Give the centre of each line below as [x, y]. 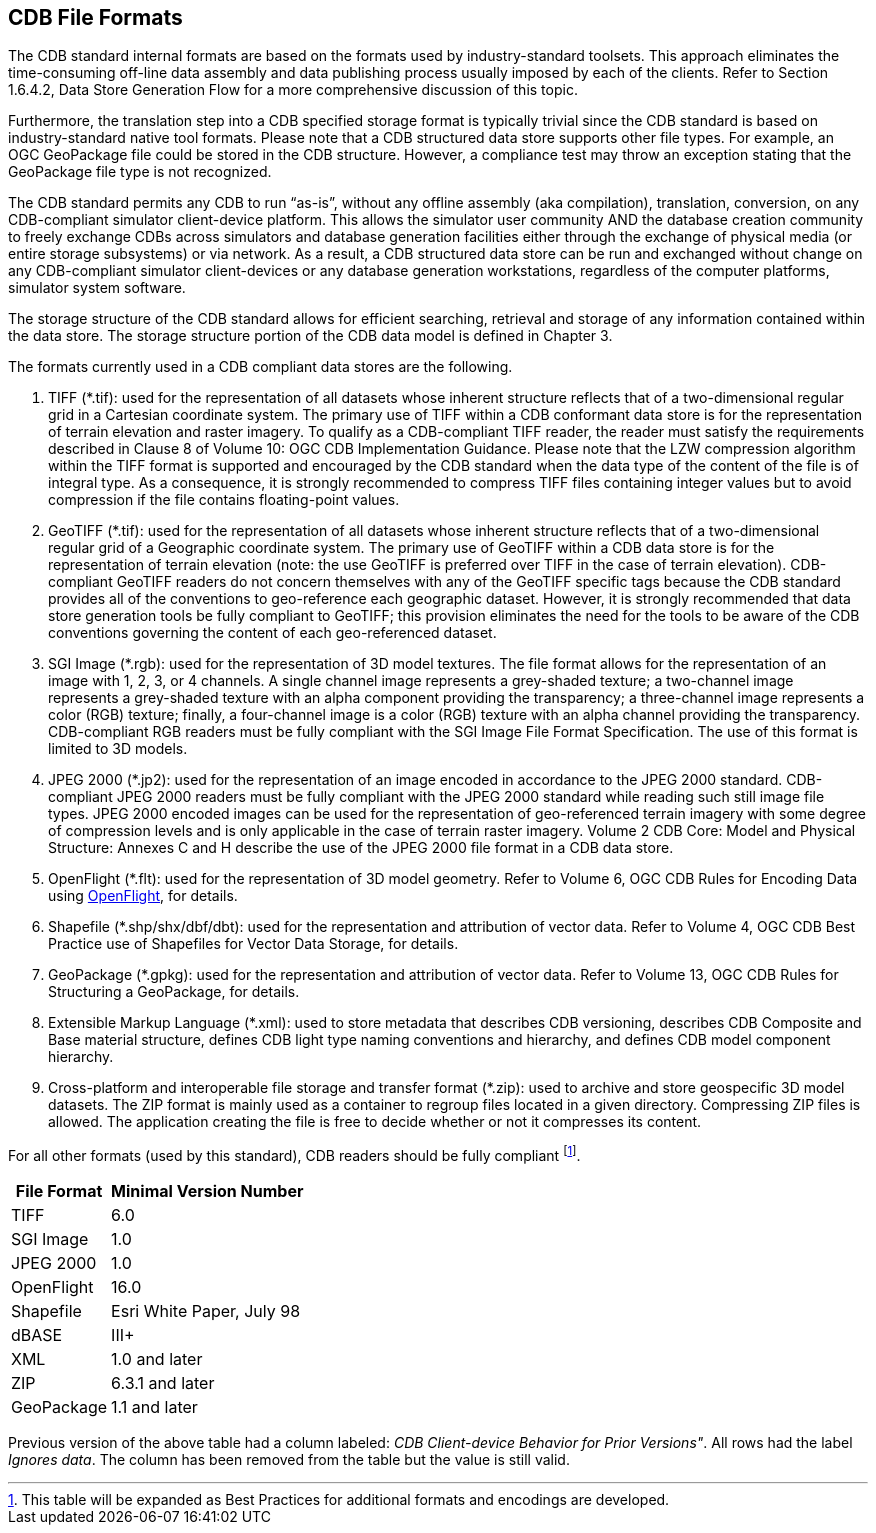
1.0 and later [157, 1359]
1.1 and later [154, 1407]
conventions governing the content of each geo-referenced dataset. [272, 633]
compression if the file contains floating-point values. [224, 500]
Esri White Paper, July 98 [206, 1311]
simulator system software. [97, 288]
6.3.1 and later [163, 1383]
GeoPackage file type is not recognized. [140, 172]
